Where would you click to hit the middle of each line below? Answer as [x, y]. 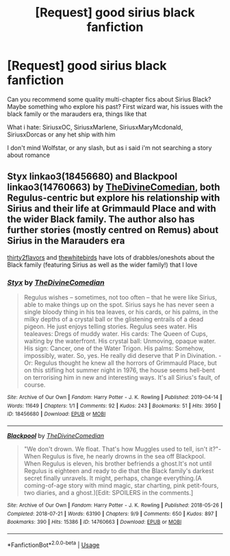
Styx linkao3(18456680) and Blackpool [92, 177]
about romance [28, 155]
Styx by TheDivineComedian [56, 282]
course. [35, 385]
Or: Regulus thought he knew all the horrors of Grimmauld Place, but [120, 363]
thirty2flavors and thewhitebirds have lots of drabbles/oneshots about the [111, 257]
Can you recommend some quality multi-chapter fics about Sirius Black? [109, 99]
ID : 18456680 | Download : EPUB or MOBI [56, 414]
